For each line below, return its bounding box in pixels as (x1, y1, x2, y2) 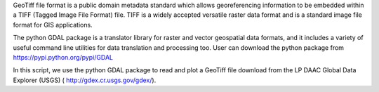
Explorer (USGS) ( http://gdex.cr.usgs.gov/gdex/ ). (13, 76, 157, 84)
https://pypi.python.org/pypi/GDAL (13, 53, 114, 61)
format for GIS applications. (13, 20, 93, 29)
